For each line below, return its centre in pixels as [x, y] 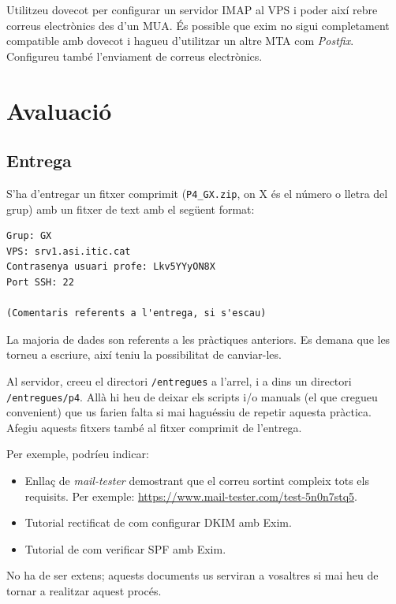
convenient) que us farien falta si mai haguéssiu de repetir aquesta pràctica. [189, 412]
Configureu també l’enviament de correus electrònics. [134, 56]
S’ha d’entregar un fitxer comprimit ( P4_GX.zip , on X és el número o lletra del [197, 193]
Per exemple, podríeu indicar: [78, 454]
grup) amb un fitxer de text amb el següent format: [131, 209]
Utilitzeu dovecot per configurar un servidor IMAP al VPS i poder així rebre [192, 9]
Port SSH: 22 [40, 282]
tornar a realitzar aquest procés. [84, 591]
